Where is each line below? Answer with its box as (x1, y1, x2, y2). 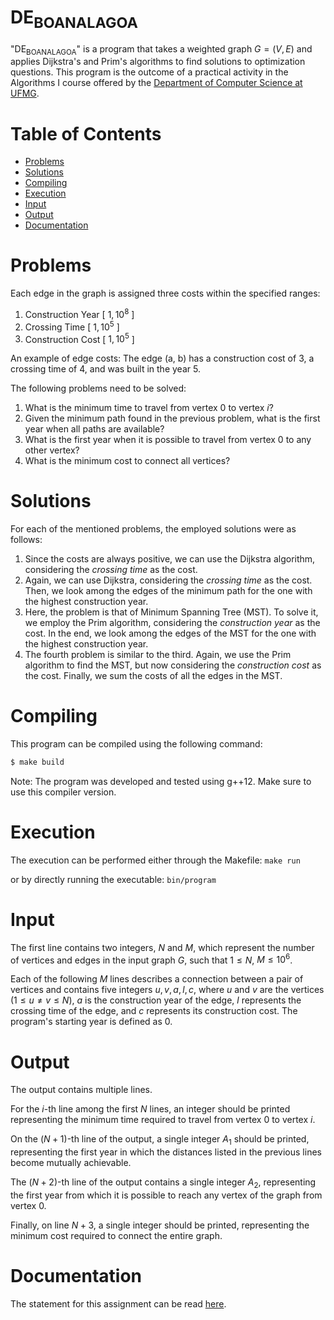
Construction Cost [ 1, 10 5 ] (24, 331, 135, 345)
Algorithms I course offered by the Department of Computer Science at (10, 77, 303, 89)
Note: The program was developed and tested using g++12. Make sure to (10, 775, 312, 787)
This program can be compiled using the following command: (10, 738, 263, 750)
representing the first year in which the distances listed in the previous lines (10, 1146, 322, 1158)
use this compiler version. (10, 786, 117, 798)
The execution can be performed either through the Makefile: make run (10, 854, 301, 866)
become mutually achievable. (10, 1157, 132, 1169)
